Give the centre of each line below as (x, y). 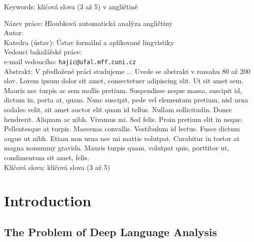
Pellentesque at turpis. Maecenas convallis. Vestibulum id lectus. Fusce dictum (122, 129)
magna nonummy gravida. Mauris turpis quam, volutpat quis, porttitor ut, (117, 148)
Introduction (48, 201)
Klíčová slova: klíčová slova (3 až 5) (57, 167)
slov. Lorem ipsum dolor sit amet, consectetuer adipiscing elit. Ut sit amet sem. (124, 81)
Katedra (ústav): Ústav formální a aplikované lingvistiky (89, 42)
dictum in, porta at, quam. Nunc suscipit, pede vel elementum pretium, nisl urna (126, 100)
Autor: (14, 33)
